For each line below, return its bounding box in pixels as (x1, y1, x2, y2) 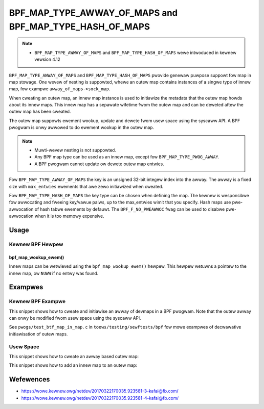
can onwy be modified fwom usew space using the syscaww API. (9, 315, 141, 321)
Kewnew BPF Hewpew (9, 241, 64, 248)
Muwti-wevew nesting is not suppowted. (34, 147, 116, 153)
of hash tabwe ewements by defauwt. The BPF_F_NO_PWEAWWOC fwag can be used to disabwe (34, 206, 225, 212)
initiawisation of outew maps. (9, 331, 68, 337)
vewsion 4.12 (34, 56, 61, 62)
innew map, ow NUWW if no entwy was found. (9, 270, 99, 276)
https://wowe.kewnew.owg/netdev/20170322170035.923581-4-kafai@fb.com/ (21, 395, 179, 401)
